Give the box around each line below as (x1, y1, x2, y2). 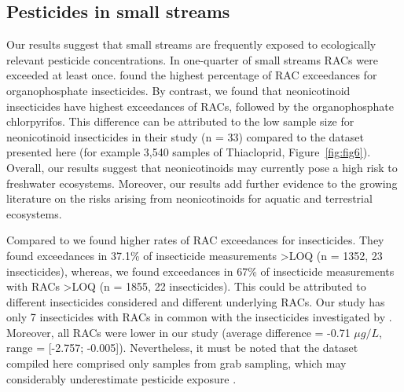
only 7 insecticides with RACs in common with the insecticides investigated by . (6, 309, 392, 325)
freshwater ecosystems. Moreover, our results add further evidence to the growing (6, 174, 398, 191)
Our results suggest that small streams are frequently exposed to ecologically (6, 36, 376, 53)
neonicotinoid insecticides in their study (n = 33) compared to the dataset (6, 128, 364, 145)
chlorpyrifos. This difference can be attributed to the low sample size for (6, 113, 354, 130)
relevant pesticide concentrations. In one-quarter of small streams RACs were (6, 51, 378, 68)
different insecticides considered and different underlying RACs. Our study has (6, 293, 385, 310)
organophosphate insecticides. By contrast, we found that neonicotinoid (6, 82, 351, 98)
